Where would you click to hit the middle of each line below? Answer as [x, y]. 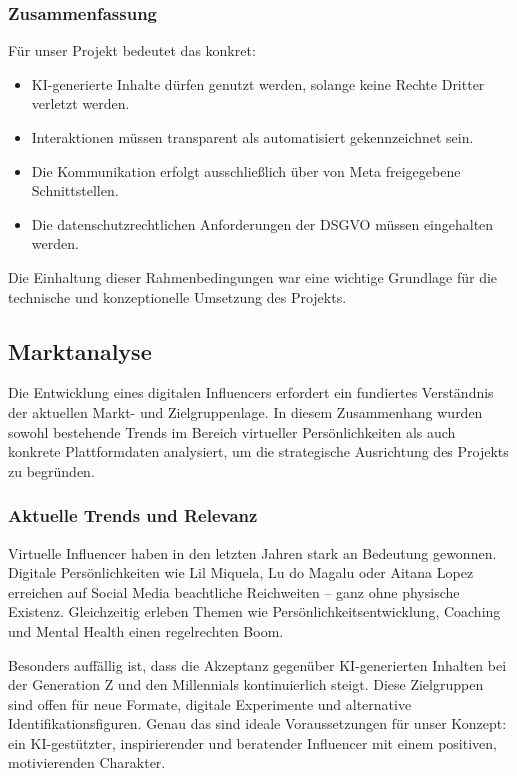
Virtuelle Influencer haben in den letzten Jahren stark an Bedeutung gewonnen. [252, 552]
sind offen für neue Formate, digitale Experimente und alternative [210, 703]
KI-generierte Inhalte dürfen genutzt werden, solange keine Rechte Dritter [258, 83]
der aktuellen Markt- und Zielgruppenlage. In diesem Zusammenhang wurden [245, 411]
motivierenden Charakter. [87, 762]
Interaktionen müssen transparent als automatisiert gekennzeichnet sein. [252, 137]
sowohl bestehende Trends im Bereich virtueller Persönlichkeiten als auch [232, 431]
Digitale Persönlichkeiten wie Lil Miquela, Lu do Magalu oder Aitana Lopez [241, 572]
